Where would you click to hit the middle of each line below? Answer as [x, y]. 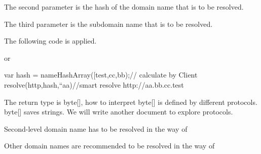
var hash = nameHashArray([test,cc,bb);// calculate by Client [101, 75]
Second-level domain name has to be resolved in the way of [96, 128]
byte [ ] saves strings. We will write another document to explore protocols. [119, 112]
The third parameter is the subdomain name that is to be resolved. [108, 24]
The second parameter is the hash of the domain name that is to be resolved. [124, 7]
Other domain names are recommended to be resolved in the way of [109, 146]
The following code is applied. [50, 41]
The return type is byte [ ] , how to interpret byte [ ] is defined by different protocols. [131, 102]
